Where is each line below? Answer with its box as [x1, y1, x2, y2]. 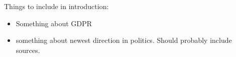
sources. [16, 44, 40, 55]
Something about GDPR [16, 18, 92, 28]
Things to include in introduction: [4, 1, 109, 11]
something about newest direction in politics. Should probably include [16, 35, 232, 45]
